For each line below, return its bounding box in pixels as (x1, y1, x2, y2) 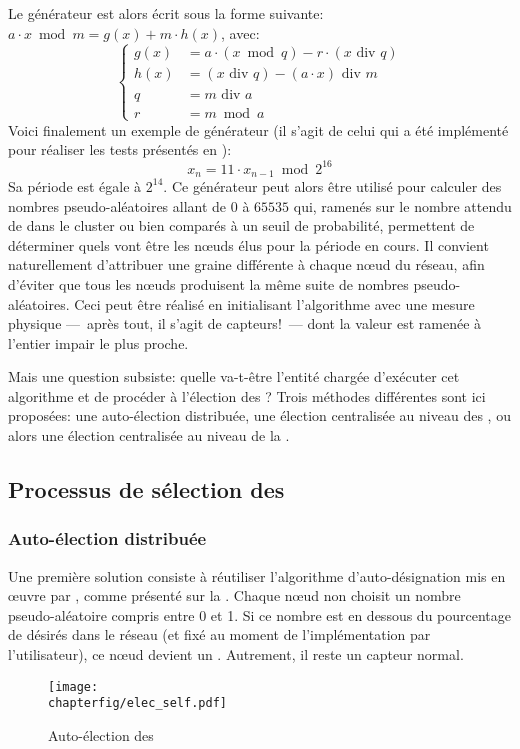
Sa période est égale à (8, 175, 142, 196)
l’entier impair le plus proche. (8, 332, 189, 353)
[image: (48, 679, 99, 694)
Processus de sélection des (8, 474, 285, 505)
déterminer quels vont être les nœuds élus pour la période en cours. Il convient (8, 234, 489, 255)
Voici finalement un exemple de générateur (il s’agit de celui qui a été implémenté (8, 119, 509, 140)
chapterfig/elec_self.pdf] (48, 696, 227, 711)
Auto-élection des (48, 724, 154, 745)
